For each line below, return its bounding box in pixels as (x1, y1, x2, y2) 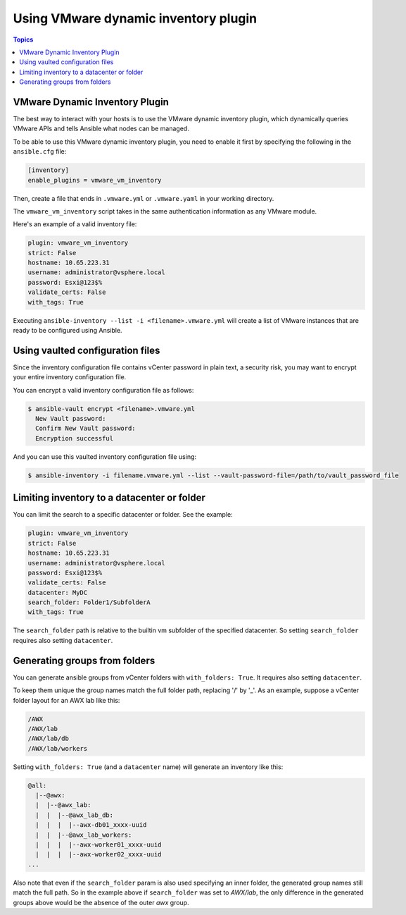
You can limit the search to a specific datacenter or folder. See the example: (13, 510, 233, 519)
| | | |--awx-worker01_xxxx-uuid (35, 840, 162, 849)
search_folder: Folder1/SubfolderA (27, 598, 151, 606)
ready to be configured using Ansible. (13, 326, 122, 335)
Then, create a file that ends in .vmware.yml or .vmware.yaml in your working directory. (13, 194, 274, 202)
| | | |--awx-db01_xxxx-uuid (35, 821, 147, 829)
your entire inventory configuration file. (13, 373, 127, 381)
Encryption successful (35, 434, 114, 442)
